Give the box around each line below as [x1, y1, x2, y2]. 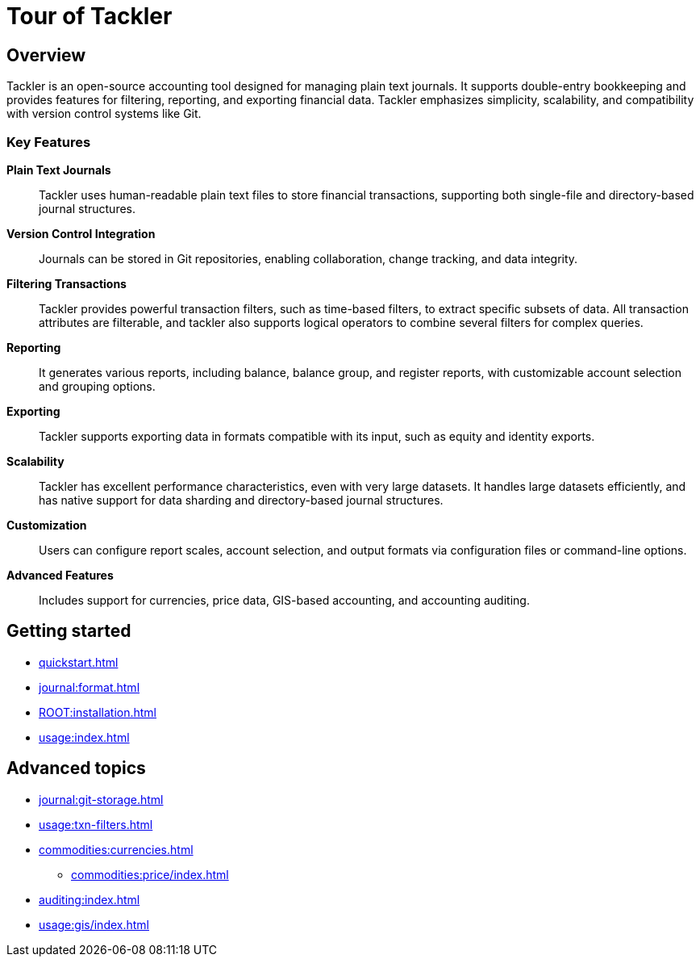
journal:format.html [39, 680, 140, 694]
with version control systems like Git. [6, 107, 202, 121]
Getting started [6, 621, 131, 642]
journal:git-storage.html [39, 792, 164, 806]
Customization [6, 517, 87, 532]
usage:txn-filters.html [39, 817, 153, 831]
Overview [6, 44, 86, 65]
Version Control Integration [6, 226, 156, 241]
